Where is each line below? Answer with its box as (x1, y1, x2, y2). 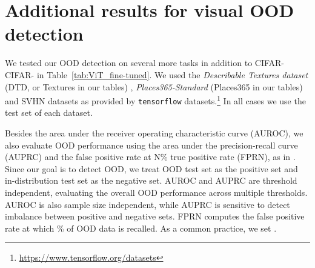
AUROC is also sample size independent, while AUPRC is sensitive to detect (5, 198, 290, 210)
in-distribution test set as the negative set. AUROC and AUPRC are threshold (5, 174, 297, 187)
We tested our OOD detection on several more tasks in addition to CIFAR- (5, 56, 285, 69)
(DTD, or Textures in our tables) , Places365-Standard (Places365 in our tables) (5, 80, 303, 93)
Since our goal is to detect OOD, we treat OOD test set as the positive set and (5, 162, 298, 175)
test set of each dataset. (5, 106, 93, 119)
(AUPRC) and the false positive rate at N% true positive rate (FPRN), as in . (5, 150, 296, 163)
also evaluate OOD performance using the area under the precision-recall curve (5, 138, 298, 151)
